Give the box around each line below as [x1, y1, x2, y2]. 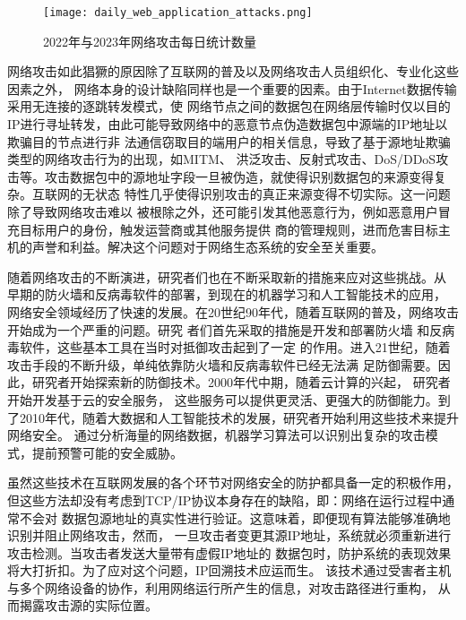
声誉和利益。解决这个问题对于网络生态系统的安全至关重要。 [31, 237, 384, 256]
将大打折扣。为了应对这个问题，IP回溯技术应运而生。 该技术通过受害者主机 [7, 561, 452, 580]
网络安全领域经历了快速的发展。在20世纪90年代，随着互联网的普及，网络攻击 [7, 302, 459, 321]
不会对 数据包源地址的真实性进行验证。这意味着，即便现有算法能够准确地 [19, 508, 451, 527]
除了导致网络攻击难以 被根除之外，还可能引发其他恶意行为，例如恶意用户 [7, 202, 438, 220]
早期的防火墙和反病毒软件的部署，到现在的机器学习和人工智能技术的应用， [7, 285, 446, 304]
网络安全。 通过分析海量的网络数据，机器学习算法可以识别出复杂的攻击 [7, 426, 426, 444]
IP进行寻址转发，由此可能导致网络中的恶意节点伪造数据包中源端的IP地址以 [7, 115, 448, 133]
